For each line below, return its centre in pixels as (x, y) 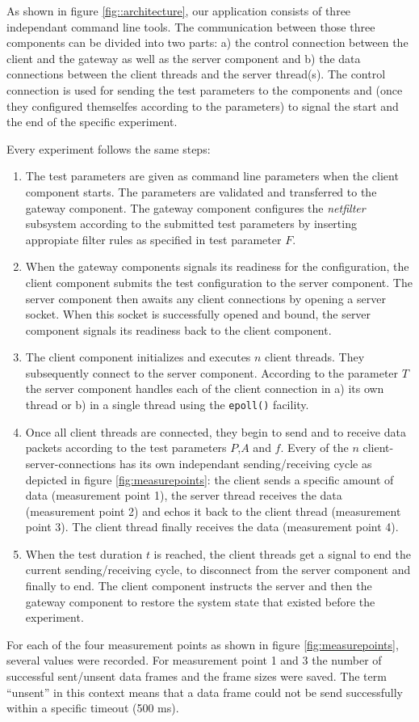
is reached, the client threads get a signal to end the (282, 553)
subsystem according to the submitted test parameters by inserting (191, 224)
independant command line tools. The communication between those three (191, 26)
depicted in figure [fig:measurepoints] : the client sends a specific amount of (209, 479)
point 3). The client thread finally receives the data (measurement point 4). (212, 527)
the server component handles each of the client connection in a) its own (205, 388)
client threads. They (315, 357)
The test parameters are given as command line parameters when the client (212, 176)
